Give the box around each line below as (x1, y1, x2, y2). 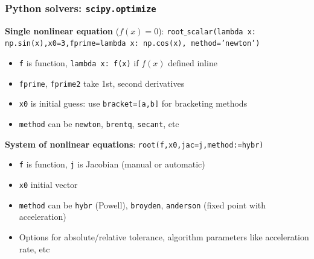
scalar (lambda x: (187, 27, 256, 36)
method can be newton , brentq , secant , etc (19, 117, 179, 130)
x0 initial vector (19, 178, 78, 191)
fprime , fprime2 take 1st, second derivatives (19, 76, 185, 89)
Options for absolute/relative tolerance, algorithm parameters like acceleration (19, 230, 309, 243)
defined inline (168, 57, 217, 69)
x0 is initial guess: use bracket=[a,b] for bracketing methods (19, 97, 248, 110)
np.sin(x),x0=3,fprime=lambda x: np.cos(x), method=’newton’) (5, 39, 260, 48)
